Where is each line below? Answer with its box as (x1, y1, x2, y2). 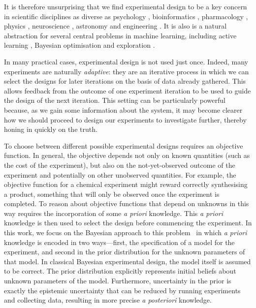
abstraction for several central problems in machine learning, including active (4, 30, 237, 40)
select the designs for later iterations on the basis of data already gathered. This (4, 76, 246, 86)
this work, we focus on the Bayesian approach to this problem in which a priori (4, 227, 247, 238)
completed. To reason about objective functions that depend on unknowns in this (4, 198, 249, 209)
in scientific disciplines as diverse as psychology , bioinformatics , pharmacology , (4, 11, 248, 21)
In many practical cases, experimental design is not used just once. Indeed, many (4, 56, 248, 66)
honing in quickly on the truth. (4, 124, 97, 134)
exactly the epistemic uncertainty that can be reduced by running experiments (4, 285, 241, 295)
